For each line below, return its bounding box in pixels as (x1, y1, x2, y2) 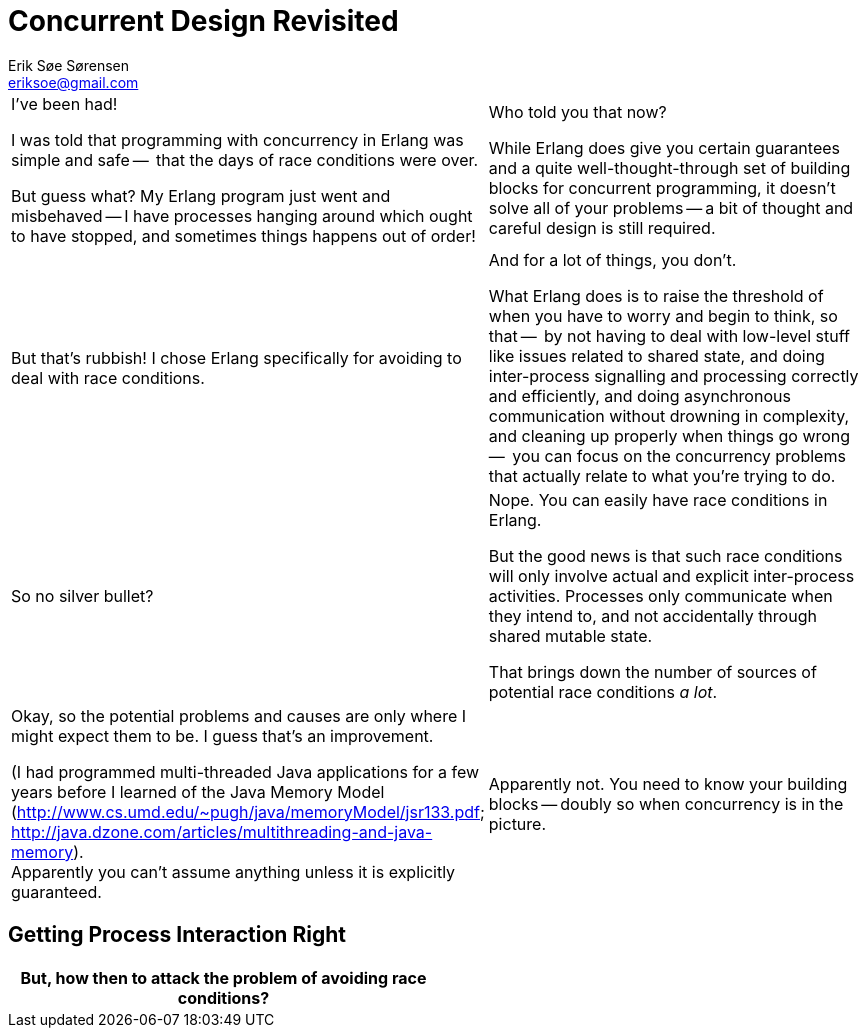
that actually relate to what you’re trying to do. (488, 465, 836, 486)
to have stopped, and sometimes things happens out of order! (11, 225, 476, 246)
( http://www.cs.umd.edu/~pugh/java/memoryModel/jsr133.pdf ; (11, 801, 485, 822)
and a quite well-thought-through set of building (488, 157, 851, 178)
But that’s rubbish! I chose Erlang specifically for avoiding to (11, 347, 462, 368)
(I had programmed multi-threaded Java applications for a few (11, 761, 480, 782)
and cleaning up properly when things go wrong (488, 425, 851, 446)
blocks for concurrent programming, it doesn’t (488, 177, 836, 198)
